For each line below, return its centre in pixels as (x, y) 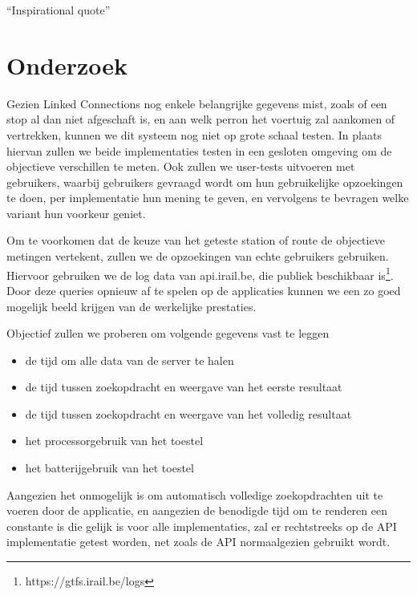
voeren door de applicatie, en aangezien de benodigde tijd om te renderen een (197, 510)
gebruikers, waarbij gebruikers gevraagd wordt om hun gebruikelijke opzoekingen (205, 182)
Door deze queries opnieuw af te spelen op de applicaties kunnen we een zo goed (204, 290)
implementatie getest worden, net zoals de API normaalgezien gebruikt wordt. (198, 542)
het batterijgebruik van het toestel (109, 468)
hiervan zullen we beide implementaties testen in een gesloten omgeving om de (199, 150)
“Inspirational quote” (59, 10)
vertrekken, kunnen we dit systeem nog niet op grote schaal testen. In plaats (194, 134)
